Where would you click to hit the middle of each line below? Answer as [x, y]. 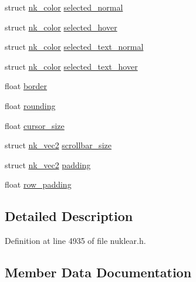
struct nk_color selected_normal [64, 7]
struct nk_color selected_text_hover [71, 66]
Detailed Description [69, 216]
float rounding [30, 105]
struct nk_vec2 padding [48, 164]
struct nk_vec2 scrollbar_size [58, 145]
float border [26, 86]
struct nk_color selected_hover [61, 27]
